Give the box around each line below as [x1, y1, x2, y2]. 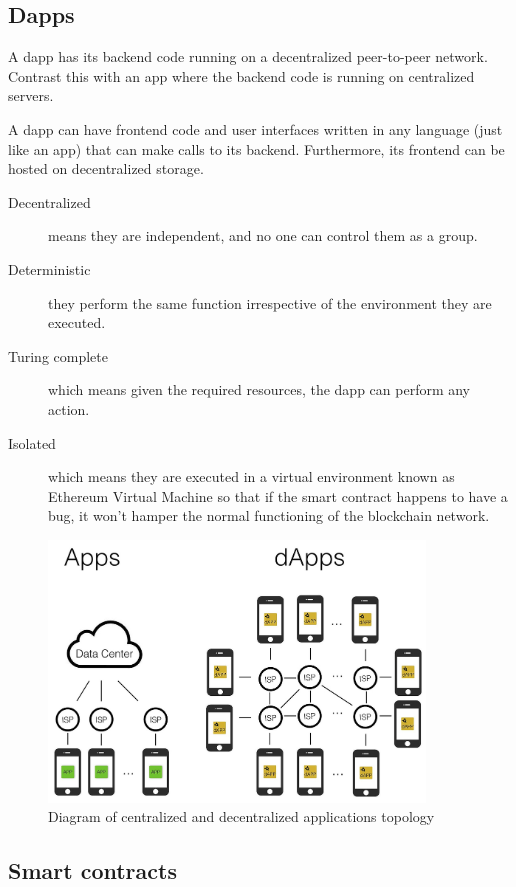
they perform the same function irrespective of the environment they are [48, 292, 492, 313]
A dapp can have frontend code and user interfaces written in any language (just [8, 118, 503, 139]
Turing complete [8, 345, 108, 366]
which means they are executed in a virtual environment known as [48, 466, 455, 487]
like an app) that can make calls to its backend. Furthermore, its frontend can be [8, 138, 505, 159]
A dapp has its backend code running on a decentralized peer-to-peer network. [8, 46, 488, 67]
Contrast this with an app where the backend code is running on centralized [8, 65, 475, 86]
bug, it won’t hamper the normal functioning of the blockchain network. [48, 505, 490, 526]
